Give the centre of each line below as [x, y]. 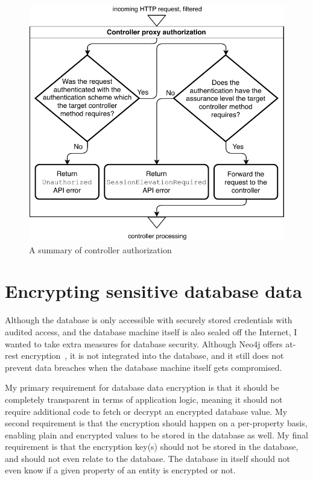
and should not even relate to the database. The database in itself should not [147, 458]
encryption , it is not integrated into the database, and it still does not [153, 355]
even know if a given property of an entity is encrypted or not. [120, 470]
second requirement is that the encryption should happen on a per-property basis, [156, 423]
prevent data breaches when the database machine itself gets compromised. [144, 367]
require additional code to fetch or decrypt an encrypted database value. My [146, 411]
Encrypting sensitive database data [153, 291]
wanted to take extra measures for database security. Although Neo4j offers [144, 343]
